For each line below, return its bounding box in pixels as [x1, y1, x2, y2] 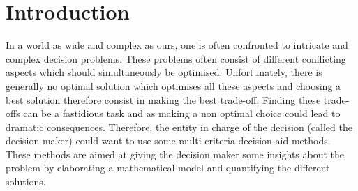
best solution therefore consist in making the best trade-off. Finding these [6, 92, 321, 107]
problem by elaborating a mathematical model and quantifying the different [6, 160, 330, 175]
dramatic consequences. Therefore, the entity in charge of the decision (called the [6, 119, 352, 134]
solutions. [6, 174, 46, 189]
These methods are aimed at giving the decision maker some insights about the [6, 146, 345, 161]
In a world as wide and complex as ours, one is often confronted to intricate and [6, 38, 348, 52]
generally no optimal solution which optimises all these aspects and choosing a [6, 78, 341, 93]
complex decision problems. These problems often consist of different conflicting [6, 51, 346, 66]
